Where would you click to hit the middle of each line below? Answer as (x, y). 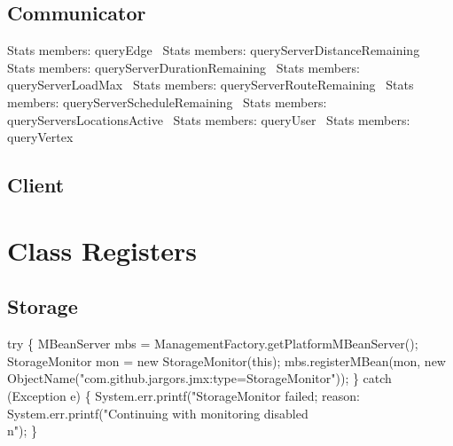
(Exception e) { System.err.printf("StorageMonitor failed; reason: (184, 395)
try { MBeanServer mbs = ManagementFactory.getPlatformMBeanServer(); (213, 344)
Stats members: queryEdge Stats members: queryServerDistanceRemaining (214, 50)
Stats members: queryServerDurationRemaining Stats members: (184, 67)
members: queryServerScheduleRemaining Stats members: (167, 102)
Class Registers (102, 250)
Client (36, 185)
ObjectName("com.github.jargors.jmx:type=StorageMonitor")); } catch (199, 378)
